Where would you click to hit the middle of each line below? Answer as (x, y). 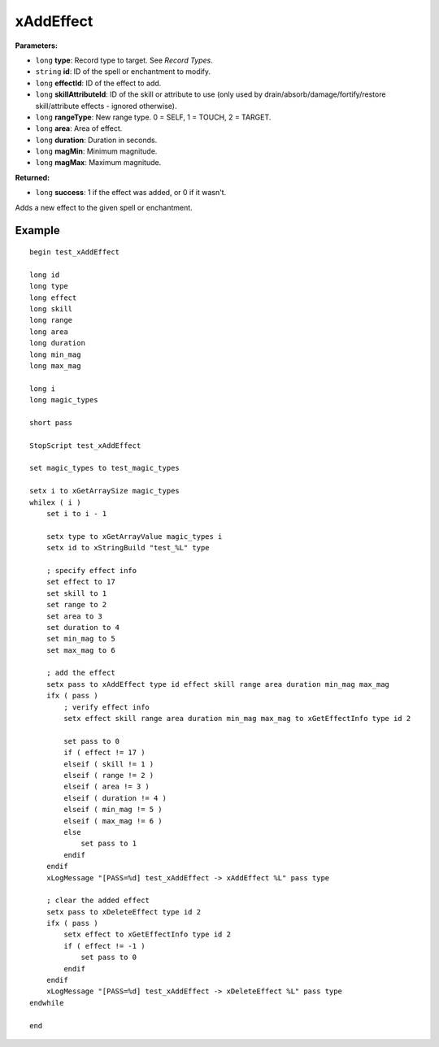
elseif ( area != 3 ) (107, 787)
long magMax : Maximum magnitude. (98, 163)
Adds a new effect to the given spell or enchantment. (104, 207)
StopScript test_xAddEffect (85, 445)
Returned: (33, 177)
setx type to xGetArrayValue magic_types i (134, 536)
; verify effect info (107, 707)
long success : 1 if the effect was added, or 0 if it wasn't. (131, 193)
